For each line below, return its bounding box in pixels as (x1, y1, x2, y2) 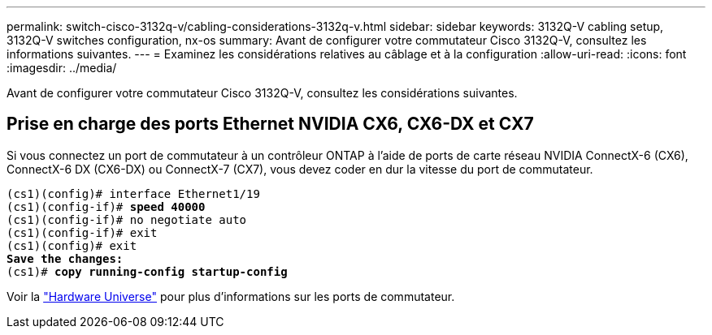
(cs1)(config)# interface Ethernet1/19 (7, 187, 260, 200)
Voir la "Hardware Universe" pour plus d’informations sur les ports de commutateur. (7, 289, 455, 303)
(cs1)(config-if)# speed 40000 (7, 200, 206, 213)
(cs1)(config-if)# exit (7, 225, 158, 239)
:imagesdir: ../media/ (7, 61, 117, 75)
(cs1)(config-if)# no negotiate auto (7, 213, 247, 226)
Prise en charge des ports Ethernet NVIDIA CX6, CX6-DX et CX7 (7, 114, 534, 135)
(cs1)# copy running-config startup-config (7, 264, 288, 278)
